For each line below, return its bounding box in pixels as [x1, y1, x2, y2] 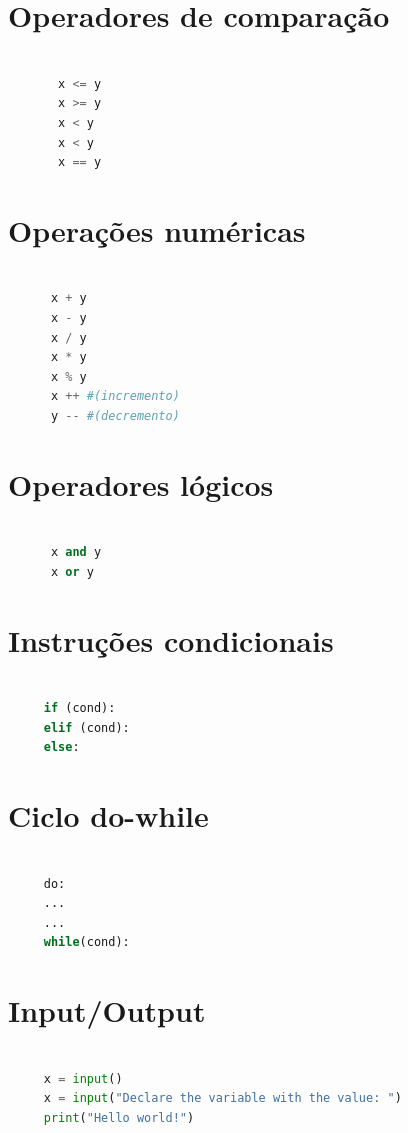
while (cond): [43, 935, 130, 950]
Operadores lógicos [8, 463, 274, 504]
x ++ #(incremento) [50, 389, 180, 404]
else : [43, 740, 80, 755]
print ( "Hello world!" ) [43, 1110, 195, 1125]
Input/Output [8, 990, 206, 1031]
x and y [50, 545, 102, 560]
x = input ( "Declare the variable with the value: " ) [43, 1091, 402, 1106]
